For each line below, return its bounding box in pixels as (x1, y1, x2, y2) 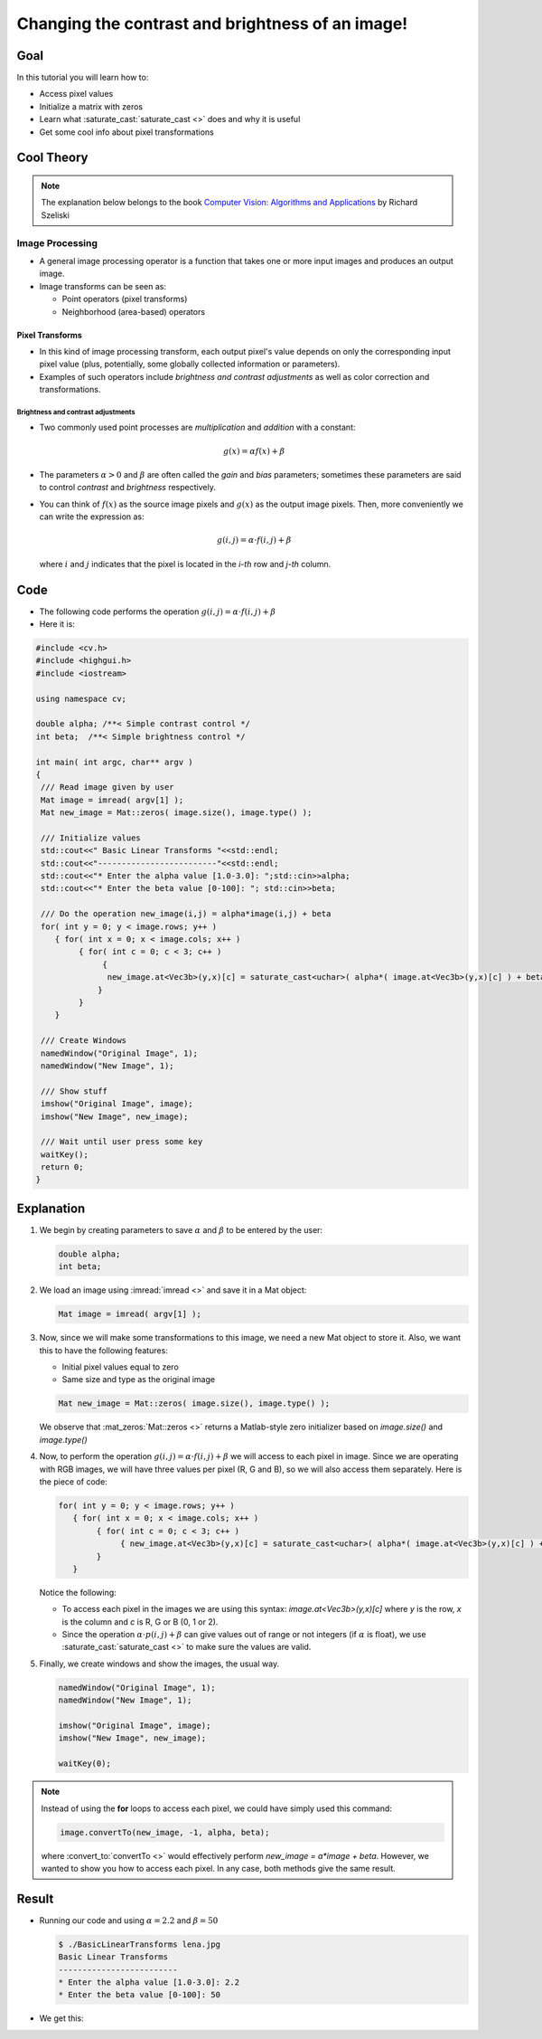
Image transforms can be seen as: (39, 280, 167, 291)
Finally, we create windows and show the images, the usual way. (39, 1658, 280, 1669)
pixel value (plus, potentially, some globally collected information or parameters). (39, 358, 341, 370)
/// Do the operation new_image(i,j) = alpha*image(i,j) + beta (41, 909, 332, 919)
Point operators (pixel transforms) (61, 294, 188, 305)
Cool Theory (16, 150, 89, 166)
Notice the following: (39, 1587, 117, 1598)
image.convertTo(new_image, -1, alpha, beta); (60, 1827, 270, 1837)
